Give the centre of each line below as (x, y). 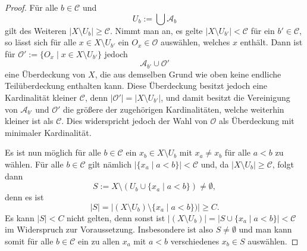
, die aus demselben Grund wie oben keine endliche (188, 74)
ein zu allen (98, 241)
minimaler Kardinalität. (48, 132)
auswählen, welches (195, 42)
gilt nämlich (110, 164)
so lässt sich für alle (41, 42)
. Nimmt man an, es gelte (156, 30)
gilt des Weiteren (36, 30)
